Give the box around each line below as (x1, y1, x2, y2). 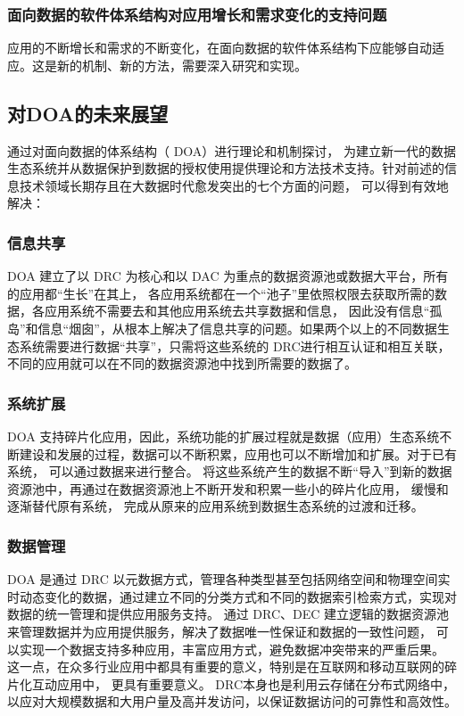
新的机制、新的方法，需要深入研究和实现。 (56, 55, 307, 74)
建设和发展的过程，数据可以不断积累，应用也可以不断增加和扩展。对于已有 (19, 444, 457, 463)
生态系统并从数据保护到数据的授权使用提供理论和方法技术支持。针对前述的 (7, 159, 444, 177)
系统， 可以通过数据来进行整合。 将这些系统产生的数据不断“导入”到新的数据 (7, 462, 452, 481)
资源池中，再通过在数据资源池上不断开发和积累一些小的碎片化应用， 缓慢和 (7, 479, 449, 498)
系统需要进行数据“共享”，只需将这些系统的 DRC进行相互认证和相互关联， (19, 336, 451, 355)
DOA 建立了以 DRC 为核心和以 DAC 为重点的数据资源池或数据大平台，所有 (7, 267, 449, 285)
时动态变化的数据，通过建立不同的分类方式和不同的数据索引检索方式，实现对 (7, 587, 457, 605)
